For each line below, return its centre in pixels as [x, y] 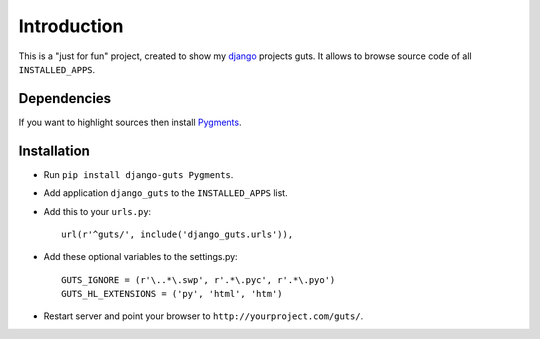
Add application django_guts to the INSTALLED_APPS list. [166, 193]
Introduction [71, 26]
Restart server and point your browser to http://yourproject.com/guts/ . [203, 316]
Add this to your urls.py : [97, 211]
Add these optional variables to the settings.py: [141, 257]
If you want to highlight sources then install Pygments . [130, 122]
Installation [54, 150]
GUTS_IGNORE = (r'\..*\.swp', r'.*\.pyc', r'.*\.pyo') [198, 279]
